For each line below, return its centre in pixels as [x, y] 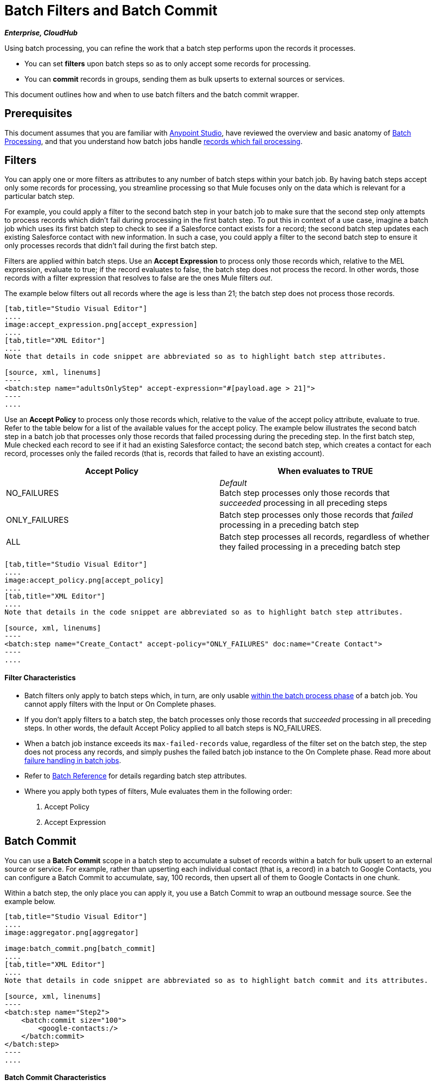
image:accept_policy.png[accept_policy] [84, 580]
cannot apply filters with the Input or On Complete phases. [120, 704]
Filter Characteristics [40, 678]
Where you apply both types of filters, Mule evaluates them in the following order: [158, 791]
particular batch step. [40, 196]
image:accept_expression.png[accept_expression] [101, 325]
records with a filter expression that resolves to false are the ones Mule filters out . [139, 278]
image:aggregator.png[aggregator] [72, 932]
